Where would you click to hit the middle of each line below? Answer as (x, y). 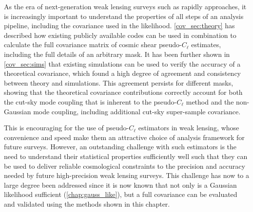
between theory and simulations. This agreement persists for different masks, (119, 82)
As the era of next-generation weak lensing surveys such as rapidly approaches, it (125, 6)
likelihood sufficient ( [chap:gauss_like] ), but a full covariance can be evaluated (121, 194)
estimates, (206, 44)
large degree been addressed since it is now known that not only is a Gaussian (120, 185)
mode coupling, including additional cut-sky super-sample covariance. (137, 111)
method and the (210, 101)
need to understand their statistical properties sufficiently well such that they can (126, 156)
